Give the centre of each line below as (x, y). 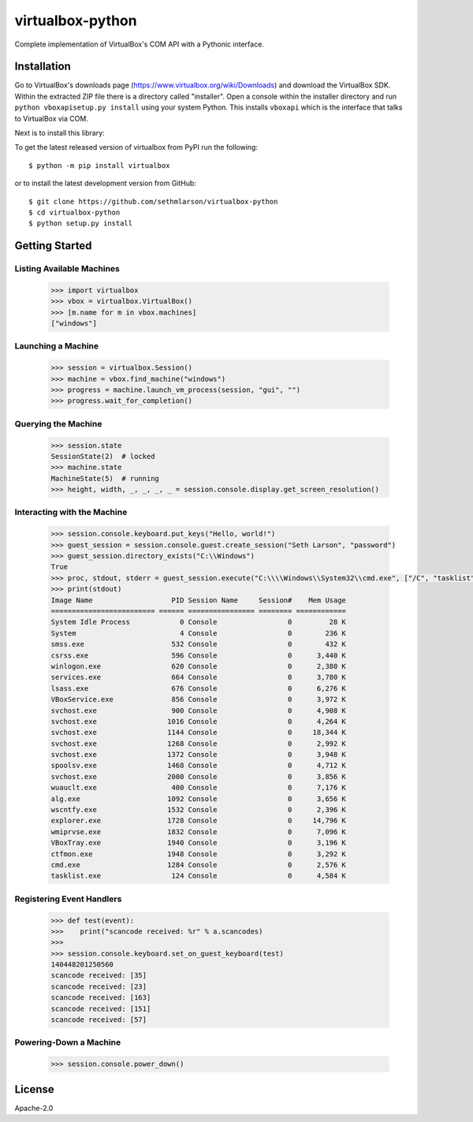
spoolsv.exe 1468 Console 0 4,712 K (199, 766)
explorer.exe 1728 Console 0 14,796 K (199, 821)
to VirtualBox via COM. (51, 118)
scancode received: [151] (101, 1008)
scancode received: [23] (99, 986)
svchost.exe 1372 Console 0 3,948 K (199, 755)
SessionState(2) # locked (103, 456)
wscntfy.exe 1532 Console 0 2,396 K (199, 810)
